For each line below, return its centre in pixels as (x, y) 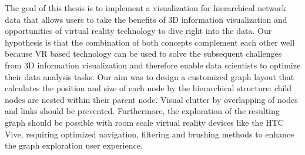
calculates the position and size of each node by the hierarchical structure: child (148, 88)
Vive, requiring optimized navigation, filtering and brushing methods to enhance (150, 134)
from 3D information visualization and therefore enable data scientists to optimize (153, 65)
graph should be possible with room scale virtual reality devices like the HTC (144, 122)
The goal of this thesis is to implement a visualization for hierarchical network (145, 8)
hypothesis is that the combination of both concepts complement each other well (150, 42)
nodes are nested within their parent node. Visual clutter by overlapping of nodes (151, 99)
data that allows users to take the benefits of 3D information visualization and (146, 19)
